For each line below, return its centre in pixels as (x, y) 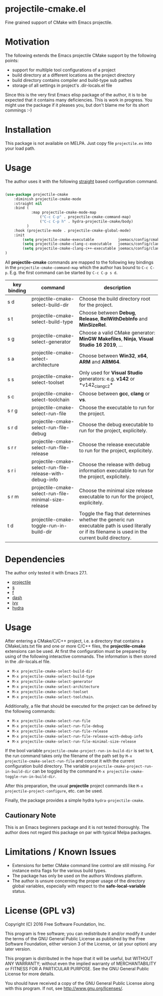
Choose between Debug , (108, 313)
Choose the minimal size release (116, 490)
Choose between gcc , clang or (115, 394)
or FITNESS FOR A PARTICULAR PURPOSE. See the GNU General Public (77, 968)
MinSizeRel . (93, 325)
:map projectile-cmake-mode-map (64, 213)
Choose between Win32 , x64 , (114, 356)
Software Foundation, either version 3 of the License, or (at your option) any (81, 944)
